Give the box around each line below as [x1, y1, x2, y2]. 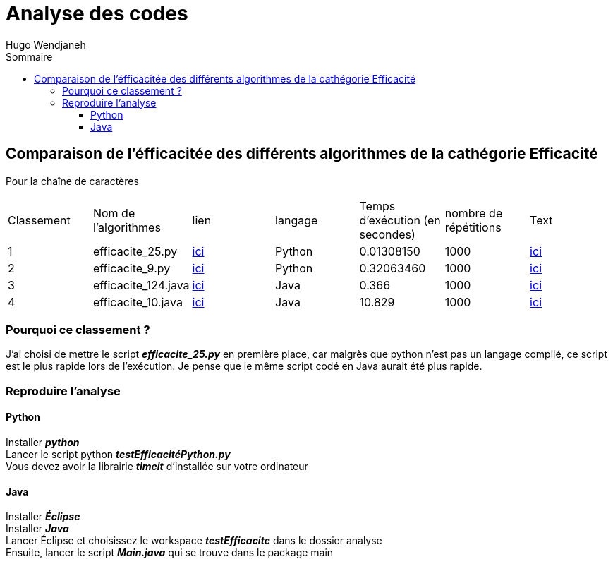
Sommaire [6, 50, 53, 63]
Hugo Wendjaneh [6, 38, 86, 51]
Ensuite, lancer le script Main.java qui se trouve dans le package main [6, 546, 334, 559]
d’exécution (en [359, 212, 441, 227]
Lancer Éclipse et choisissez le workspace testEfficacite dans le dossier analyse [6, 534, 382, 547]
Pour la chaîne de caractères [6, 174, 139, 187]
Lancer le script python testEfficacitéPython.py [6, 448, 231, 460]
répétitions [444, 220, 502, 234]
